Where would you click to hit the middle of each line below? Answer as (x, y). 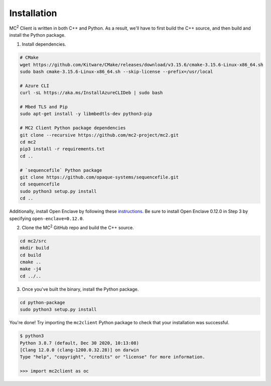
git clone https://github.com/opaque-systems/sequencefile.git (99, 177)
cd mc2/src (33, 241)
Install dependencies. (44, 44)
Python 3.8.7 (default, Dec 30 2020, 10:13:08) (79, 343)
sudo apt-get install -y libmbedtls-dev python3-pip (86, 114)
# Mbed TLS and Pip (44, 107)
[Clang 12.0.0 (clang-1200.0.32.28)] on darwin (79, 350)
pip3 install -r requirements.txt (62, 149)
